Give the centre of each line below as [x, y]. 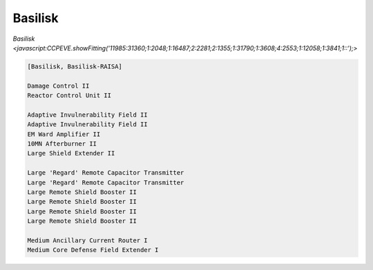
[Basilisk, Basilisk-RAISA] [75, 66]
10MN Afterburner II [62, 144]
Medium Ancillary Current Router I [87, 240]
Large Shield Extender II [71, 153]
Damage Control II [58, 86]
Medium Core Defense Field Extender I [93, 250]
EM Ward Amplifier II [64, 134]
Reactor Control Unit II [69, 96]
